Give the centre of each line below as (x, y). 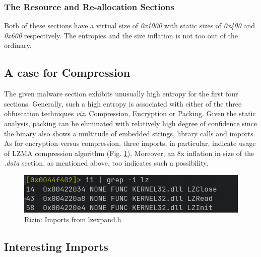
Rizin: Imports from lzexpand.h (73, 219)
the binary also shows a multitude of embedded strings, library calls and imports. (130, 133)
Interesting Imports (56, 247)
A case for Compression (67, 72)
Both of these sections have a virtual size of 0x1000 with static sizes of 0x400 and (130, 25)
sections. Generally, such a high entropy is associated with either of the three (123, 103)
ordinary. (18, 45)
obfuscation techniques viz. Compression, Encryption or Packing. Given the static (130, 113)
